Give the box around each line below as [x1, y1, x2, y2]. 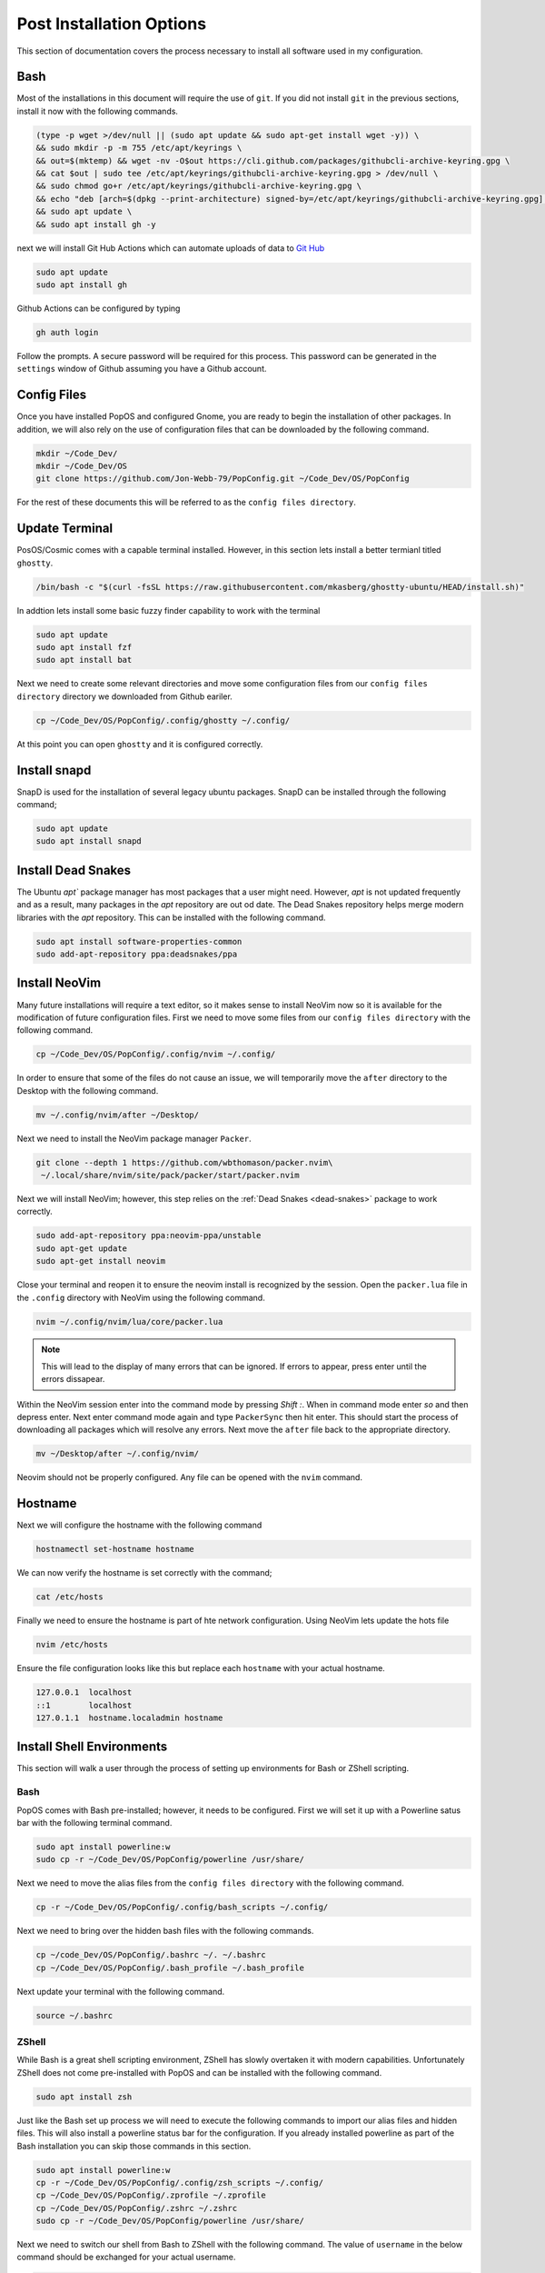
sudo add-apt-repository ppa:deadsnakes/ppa [35, 949, 238, 959]
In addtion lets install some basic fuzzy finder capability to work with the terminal [16, 605, 321, 616]
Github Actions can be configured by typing [16, 303, 181, 314]
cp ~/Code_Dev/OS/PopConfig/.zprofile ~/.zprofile [35, 2190, 267, 2200]
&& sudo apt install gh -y [35, 219, 156, 229]
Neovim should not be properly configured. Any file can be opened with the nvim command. [16, 1472, 363, 1483]
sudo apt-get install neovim [35, 1256, 166, 1267]
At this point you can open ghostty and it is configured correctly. [16, 738, 263, 749]
